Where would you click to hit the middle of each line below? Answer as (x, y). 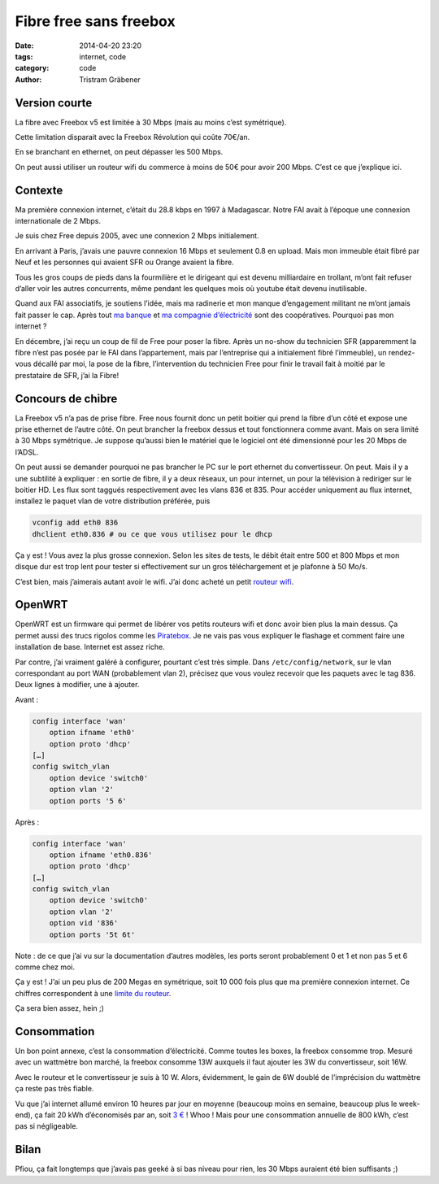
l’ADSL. (27, 452)
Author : (28, 79)
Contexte (39, 190)
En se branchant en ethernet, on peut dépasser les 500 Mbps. (119, 152)
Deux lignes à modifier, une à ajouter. (77, 685)
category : (32, 68)
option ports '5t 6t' (92, 934)
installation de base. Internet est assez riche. (90, 647)
